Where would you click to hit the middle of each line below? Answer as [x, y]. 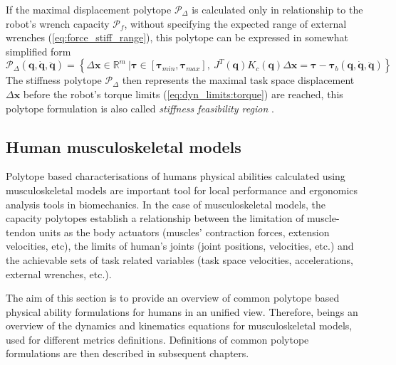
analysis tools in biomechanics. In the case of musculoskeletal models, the [166, 204]
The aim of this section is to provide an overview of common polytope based [173, 298]
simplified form [38, 51]
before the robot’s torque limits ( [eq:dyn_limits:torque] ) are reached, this [183, 94]
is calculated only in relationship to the [277, 9]
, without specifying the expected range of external [235, 23]
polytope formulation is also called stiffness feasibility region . [140, 108]
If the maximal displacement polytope [89, 9]
